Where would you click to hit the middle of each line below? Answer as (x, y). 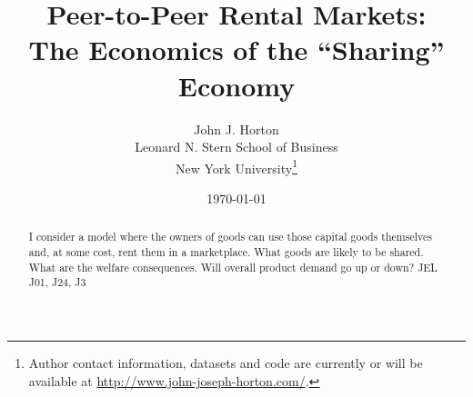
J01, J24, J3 (57, 282)
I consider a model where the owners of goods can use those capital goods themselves (230, 237)
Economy (236, 85)
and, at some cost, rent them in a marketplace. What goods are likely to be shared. (226, 251)
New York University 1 (236, 166)
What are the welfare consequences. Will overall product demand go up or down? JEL (233, 267)
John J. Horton (236, 129)
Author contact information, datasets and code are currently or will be (226, 362)
